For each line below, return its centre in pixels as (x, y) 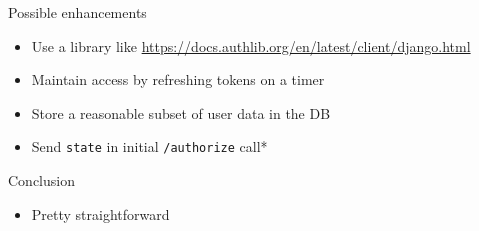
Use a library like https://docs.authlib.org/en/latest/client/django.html (251, 45)
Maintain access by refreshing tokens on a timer (178, 79)
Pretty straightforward (100, 213)
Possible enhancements (77, 12)
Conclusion (41, 180)
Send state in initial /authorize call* (149, 146)
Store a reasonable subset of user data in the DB (181, 112)
